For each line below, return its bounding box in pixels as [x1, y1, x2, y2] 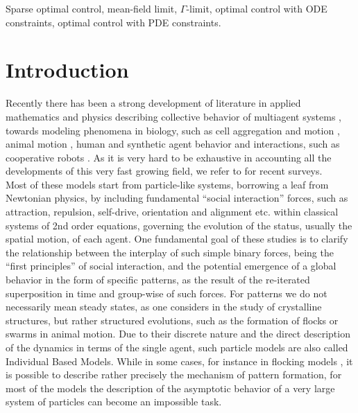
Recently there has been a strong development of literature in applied [6, 96, 301, 110]
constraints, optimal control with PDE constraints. [6, 15, 221, 29]
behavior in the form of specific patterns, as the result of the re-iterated [6, 272, 310, 287]
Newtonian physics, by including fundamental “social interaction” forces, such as [6, 191, 348, 205]
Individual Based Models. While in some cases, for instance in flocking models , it [6, 353, 353, 368]
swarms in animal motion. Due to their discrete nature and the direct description [6, 326, 350, 341]
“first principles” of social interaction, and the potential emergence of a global [6, 258, 336, 273]
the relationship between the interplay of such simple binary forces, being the [6, 245, 334, 259]
